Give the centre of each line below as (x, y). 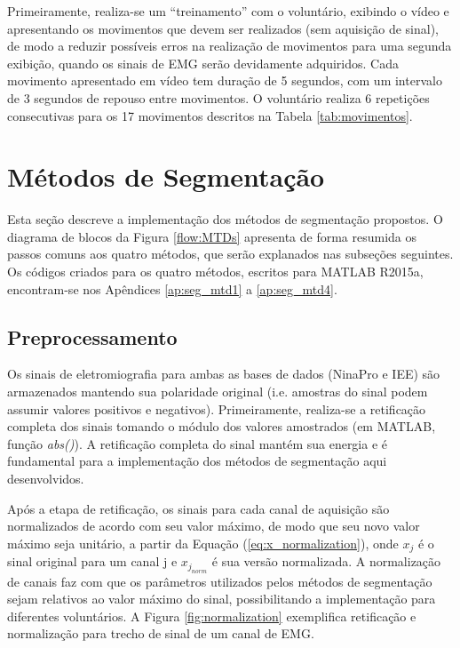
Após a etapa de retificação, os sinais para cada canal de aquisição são (198, 508)
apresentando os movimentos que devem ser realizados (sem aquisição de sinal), (223, 28)
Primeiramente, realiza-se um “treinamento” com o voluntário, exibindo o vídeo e (228, 11)
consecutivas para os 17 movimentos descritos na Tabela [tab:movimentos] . (210, 115)
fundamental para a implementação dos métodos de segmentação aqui (197, 461)
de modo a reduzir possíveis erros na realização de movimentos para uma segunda (230, 46)
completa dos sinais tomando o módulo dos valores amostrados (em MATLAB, (222, 426)
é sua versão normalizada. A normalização (326, 561)
